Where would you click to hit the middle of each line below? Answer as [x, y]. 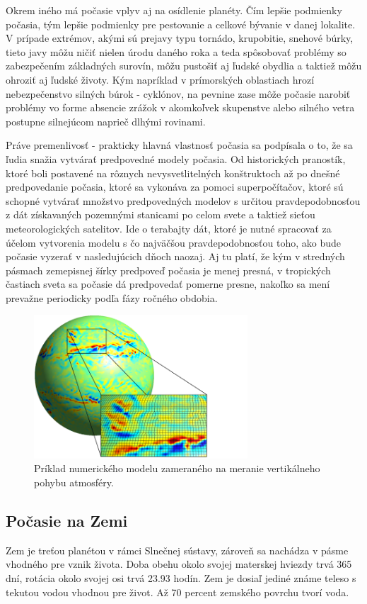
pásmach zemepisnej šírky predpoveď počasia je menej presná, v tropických [168, 270]
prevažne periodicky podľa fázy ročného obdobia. [112, 297]
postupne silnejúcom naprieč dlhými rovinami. [106, 121]
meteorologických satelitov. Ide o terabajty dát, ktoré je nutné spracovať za [169, 228]
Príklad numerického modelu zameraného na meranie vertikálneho [177, 468]
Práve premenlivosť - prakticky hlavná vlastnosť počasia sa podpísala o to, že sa [179, 145]
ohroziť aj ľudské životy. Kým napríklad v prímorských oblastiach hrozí [160, 79]
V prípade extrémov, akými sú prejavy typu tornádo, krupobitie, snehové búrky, [180, 38]
